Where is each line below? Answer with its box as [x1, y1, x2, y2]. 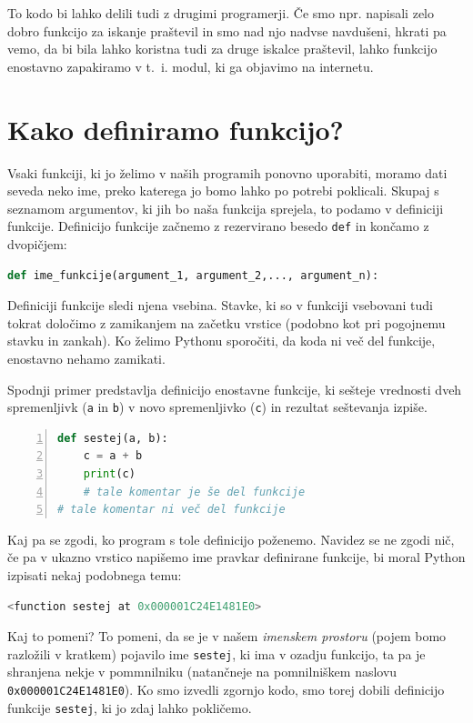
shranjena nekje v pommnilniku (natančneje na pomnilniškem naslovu [7, 662, 398, 681]
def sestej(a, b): [57, 431, 168, 445]
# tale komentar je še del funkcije [83, 485, 306, 498]
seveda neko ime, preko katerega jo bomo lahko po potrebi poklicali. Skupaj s [7, 181, 439, 200]
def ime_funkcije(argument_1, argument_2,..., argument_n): [7, 268, 379, 282]
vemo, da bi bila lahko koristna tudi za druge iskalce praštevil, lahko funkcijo [7, 39, 438, 58]
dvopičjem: [7, 234, 67, 253]
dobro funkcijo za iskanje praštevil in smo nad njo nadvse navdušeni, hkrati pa [7, 21, 447, 40]
